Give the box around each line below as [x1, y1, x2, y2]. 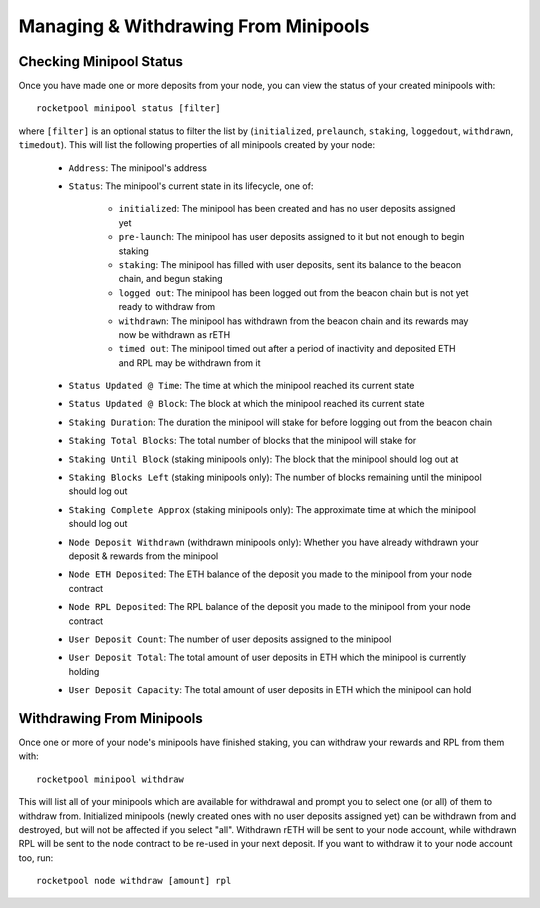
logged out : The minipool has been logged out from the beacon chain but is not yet [118, 286, 469, 299]
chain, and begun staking [118, 273, 224, 285]
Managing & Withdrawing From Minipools [18, 15, 370, 37]
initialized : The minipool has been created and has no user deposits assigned [118, 203, 456, 215]
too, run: [18, 851, 54, 864]
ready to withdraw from [118, 301, 216, 313]
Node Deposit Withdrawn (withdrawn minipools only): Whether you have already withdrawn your [68, 536, 479, 548]
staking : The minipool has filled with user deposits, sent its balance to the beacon [118, 258, 462, 270]
